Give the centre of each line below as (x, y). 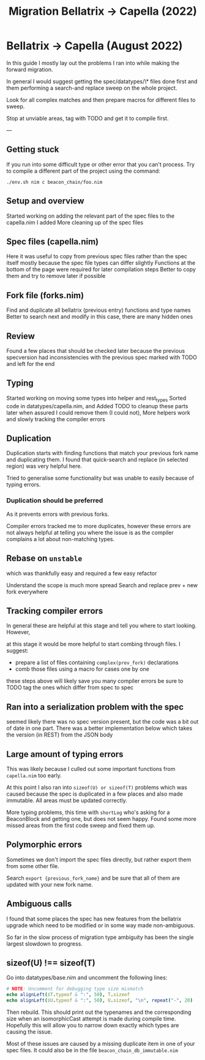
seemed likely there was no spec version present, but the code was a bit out (102, 722)
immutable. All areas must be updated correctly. (67, 800)
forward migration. (30, 69)
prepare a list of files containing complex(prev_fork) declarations (97, 663)
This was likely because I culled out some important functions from (91, 769)
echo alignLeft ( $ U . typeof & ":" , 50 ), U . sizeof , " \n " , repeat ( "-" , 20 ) (100, 1000)
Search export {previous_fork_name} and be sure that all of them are (93, 878)
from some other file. (33, 866)
